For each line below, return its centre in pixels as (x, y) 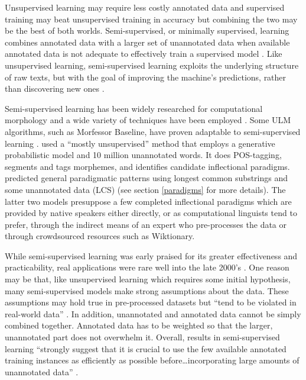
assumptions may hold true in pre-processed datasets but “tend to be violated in (151, 302)
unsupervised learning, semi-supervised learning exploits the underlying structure (152, 65)
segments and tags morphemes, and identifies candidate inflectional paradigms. (147, 166)
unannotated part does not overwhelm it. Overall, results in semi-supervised (142, 337)
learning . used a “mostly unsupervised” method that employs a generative (140, 143)
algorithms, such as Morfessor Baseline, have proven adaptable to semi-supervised (153, 131)
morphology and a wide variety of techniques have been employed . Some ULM (148, 120)
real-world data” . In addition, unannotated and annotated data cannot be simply (153, 313)
